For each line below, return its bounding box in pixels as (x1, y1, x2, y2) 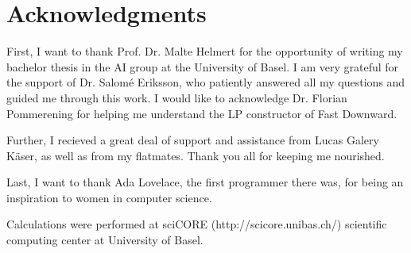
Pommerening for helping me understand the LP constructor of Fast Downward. (6, 105, 397, 121)
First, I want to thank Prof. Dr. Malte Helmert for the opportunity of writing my (6, 43, 403, 59)
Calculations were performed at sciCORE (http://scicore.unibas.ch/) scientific (6, 216, 387, 232)
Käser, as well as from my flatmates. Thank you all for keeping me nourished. (6, 147, 385, 163)
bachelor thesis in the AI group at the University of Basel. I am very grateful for (6, 58, 399, 75)
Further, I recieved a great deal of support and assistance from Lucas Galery (6, 132, 379, 148)
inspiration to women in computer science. (6, 189, 212, 205)
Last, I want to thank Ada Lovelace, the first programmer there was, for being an (6, 174, 404, 190)
